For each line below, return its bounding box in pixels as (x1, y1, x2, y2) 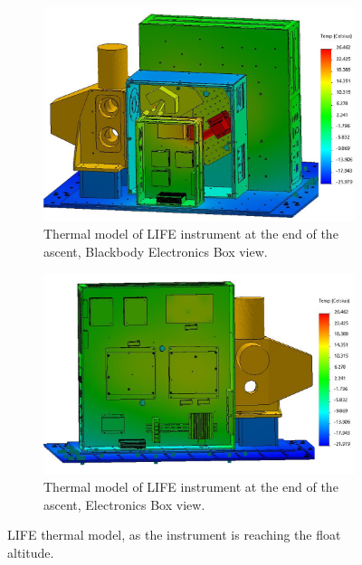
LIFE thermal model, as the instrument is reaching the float (7, 525, 341, 544)
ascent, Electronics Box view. (43, 494, 205, 513)
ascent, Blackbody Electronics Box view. (43, 242, 268, 261)
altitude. (7, 543, 54, 562)
